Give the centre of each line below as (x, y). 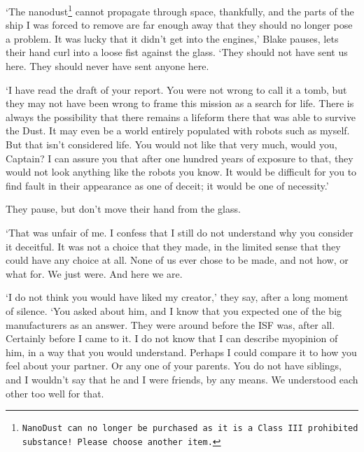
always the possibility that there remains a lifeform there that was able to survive (181, 116)
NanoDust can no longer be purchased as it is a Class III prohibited (190, 429)
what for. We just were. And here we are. (94, 273)
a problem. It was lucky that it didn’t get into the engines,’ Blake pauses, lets (172, 38)
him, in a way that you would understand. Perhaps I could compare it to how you (181, 352)
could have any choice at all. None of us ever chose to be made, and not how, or (177, 260)
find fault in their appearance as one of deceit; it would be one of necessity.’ (167, 185)
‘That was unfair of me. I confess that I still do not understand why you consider (180, 232)
